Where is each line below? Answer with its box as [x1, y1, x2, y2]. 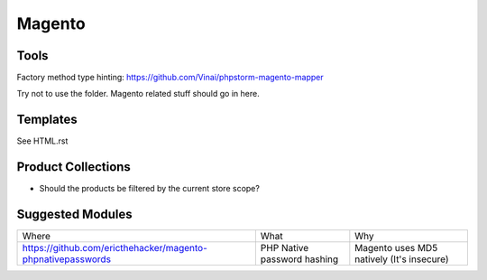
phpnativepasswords [22, 253, 112, 266]
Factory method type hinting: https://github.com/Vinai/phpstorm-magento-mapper [16, 72, 324, 83]
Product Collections [16, 159, 131, 175]
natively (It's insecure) [354, 253, 450, 266]
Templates [16, 112, 78, 127]
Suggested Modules [16, 207, 133, 222]
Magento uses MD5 [354, 242, 438, 255]
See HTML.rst [16, 135, 69, 146]
